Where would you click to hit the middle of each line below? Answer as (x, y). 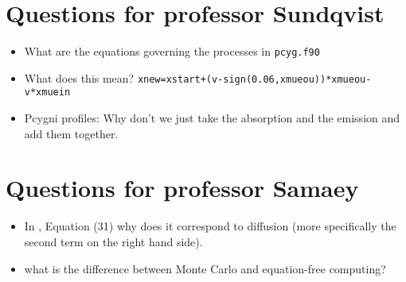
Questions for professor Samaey (182, 188)
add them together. (71, 133)
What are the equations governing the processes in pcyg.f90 (172, 51)
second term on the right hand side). (113, 241)
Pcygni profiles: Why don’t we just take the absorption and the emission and (212, 118)
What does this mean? (79, 77)
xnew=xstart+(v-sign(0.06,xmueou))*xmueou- (254, 79)
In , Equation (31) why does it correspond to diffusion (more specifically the (210, 226)
